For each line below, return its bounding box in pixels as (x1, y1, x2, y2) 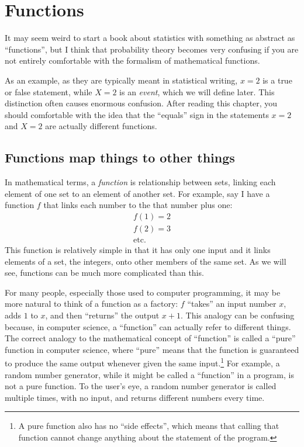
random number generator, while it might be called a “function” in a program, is (5, 368, 294, 380)
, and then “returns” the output (45, 309, 160, 321)
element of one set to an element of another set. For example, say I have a (5, 187, 270, 199)
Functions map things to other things (5, 148, 235, 167)
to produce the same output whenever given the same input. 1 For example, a (5, 355, 280, 369)
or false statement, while (5, 85, 92, 98)
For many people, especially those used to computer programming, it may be (5, 286, 281, 298)
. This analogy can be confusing (180, 309, 295, 321)
